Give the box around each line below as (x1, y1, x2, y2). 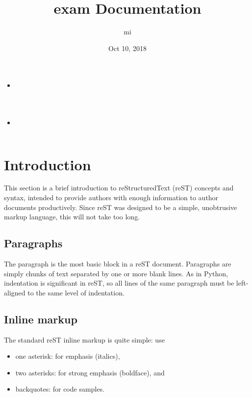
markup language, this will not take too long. (4, 212, 140, 222)
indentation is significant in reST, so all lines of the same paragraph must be (4, 278, 234, 288)
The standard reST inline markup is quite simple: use (4, 334, 165, 344)
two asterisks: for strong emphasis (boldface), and (15, 367, 165, 377)
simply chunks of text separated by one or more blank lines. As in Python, (4, 268, 228, 278)
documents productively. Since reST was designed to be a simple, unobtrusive (4, 202, 237, 212)
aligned (4, 287, 25, 297)
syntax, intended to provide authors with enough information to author (4, 192, 219, 203)
